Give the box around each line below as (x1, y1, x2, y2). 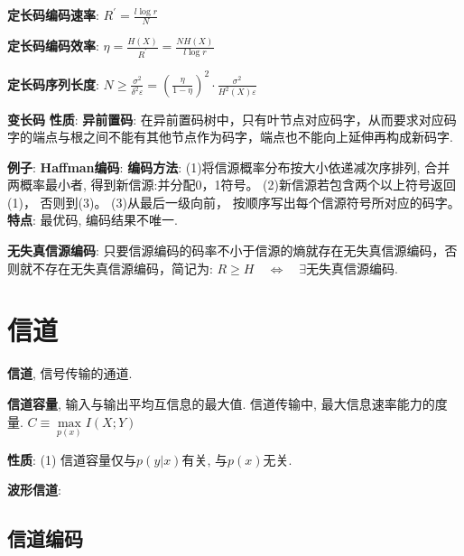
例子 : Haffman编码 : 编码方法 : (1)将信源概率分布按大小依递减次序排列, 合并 (7, 157, 450, 176)
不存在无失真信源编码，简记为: (32, 258, 213, 277)
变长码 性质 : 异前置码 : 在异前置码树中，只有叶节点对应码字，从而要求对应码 (7, 109, 457, 128)
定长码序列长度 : (7, 74, 99, 93)
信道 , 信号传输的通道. (7, 364, 133, 383)
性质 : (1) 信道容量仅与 (7, 449, 137, 468)
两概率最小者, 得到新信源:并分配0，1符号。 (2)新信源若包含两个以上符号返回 (7, 175, 456, 194)
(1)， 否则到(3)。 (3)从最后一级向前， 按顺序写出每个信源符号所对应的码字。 (7, 192, 460, 211)
